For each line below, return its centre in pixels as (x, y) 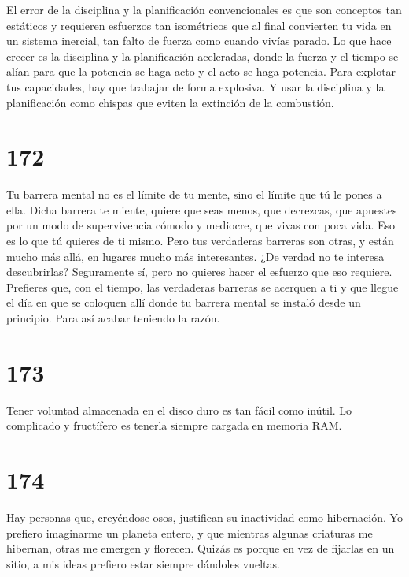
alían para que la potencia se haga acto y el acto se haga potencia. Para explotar (201, 71)
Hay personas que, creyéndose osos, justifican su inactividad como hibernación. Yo (204, 517)
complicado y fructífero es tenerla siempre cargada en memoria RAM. (174, 425)
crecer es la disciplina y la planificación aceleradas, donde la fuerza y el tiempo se (203, 56)
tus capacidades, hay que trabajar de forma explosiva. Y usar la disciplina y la (195, 86)
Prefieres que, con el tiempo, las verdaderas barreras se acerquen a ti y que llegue (203, 287)
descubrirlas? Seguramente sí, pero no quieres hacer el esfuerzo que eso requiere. (199, 272)
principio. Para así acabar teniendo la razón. (113, 318)
